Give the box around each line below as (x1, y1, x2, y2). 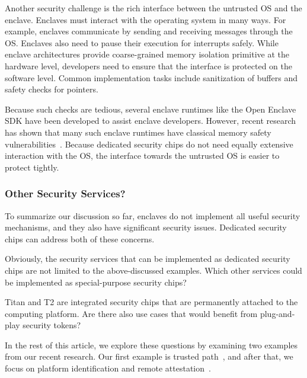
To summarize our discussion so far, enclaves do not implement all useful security (5, 209, 300, 222)
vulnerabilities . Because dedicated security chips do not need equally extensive (5, 137, 293, 150)
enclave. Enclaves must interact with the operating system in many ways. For (5, 13, 286, 25)
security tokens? (23, 319, 81, 331)
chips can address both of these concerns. (5, 232, 155, 245)
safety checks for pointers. (5, 83, 98, 95)
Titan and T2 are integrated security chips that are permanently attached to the (5, 296, 298, 308)
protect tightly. (5, 161, 59, 173)
